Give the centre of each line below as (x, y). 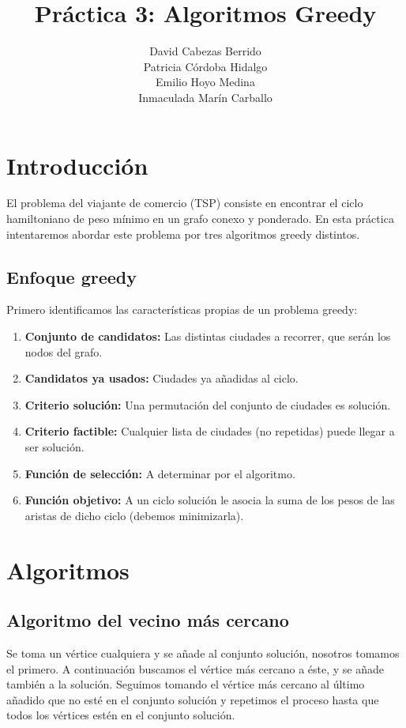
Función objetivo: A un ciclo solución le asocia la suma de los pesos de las (210, 500)
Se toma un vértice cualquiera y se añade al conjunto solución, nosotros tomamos (203, 653)
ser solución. (55, 446)
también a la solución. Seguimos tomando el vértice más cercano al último (186, 684)
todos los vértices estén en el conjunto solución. (121, 715)
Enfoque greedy (72, 276)
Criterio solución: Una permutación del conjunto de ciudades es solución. (208, 404)
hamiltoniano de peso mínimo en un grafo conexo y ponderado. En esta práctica (200, 219)
